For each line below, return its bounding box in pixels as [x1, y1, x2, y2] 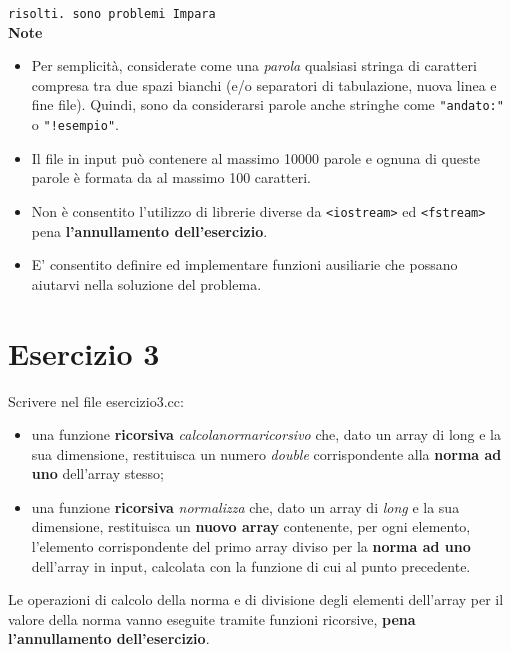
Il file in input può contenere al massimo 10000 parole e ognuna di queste [31, 147, 481, 168]
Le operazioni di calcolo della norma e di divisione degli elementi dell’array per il [8, 589, 504, 610]
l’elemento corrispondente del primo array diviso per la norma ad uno [31, 536, 471, 557]
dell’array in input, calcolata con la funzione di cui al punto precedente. [31, 555, 471, 576]
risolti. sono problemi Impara [8, 7, 216, 21]
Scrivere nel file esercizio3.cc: [8, 390, 184, 411]
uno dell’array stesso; [31, 463, 164, 484]
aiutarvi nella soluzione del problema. [31, 273, 262, 294]
